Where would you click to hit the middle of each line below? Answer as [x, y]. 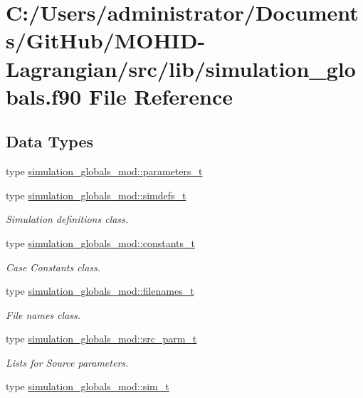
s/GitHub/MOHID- [106, 40]
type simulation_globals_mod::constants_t [100, 242]
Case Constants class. [53, 267]
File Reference [161, 96]
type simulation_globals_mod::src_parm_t [101, 339]
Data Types [49, 141]
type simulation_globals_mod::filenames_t [100, 291]
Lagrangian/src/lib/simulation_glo [181, 68]
